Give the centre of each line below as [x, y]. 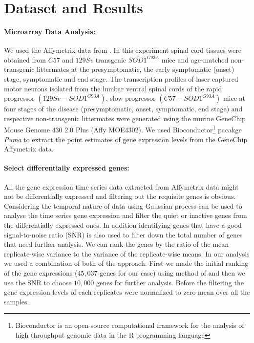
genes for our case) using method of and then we [172, 272]
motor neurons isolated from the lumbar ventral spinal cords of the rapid [113, 88]
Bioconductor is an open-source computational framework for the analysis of [130, 325]
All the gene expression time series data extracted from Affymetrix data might [121, 186]
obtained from [25, 59]
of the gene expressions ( [41, 272]
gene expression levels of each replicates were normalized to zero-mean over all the [127, 292]
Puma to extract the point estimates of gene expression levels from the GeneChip [126, 139]
